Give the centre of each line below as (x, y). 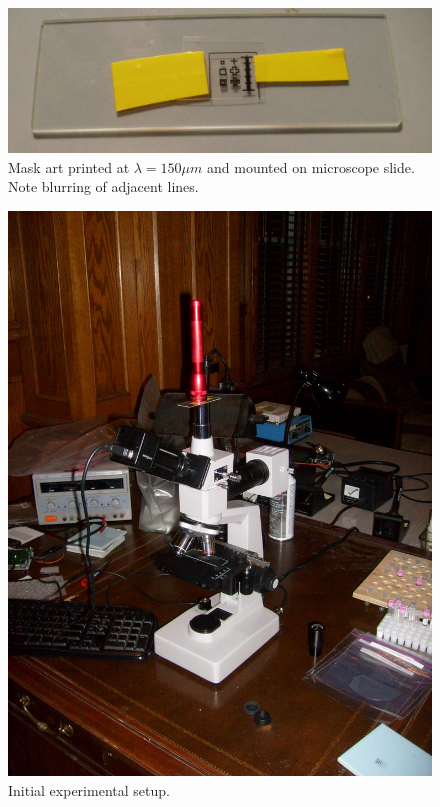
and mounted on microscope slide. (311, 166)
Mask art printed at (69, 166)
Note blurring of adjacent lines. (103, 186)
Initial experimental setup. (89, 789)
